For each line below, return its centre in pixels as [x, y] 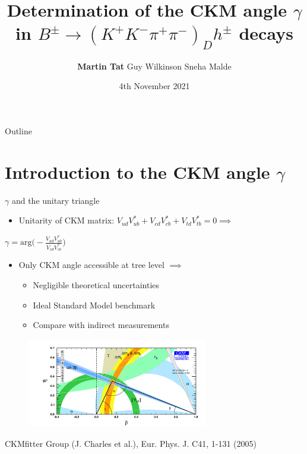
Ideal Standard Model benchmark [94, 305]
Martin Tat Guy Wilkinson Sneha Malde [154, 66]
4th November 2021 [154, 86]
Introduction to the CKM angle [137, 171]
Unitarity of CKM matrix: [67, 220]
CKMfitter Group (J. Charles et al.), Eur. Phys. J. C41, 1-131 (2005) [131, 443]
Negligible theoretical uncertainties [96, 284]
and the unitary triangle [56, 200]
